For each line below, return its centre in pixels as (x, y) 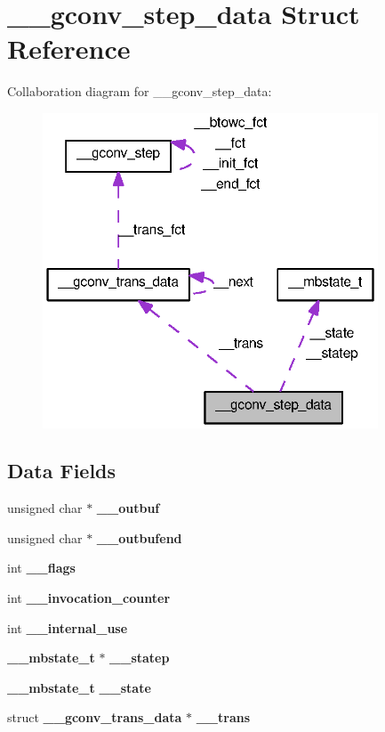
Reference (69, 49)
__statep (140, 658)
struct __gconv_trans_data (95, 717)
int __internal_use (68, 627)
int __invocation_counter (89, 598)
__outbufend (139, 537)
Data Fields (62, 471)
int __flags (41, 568)
